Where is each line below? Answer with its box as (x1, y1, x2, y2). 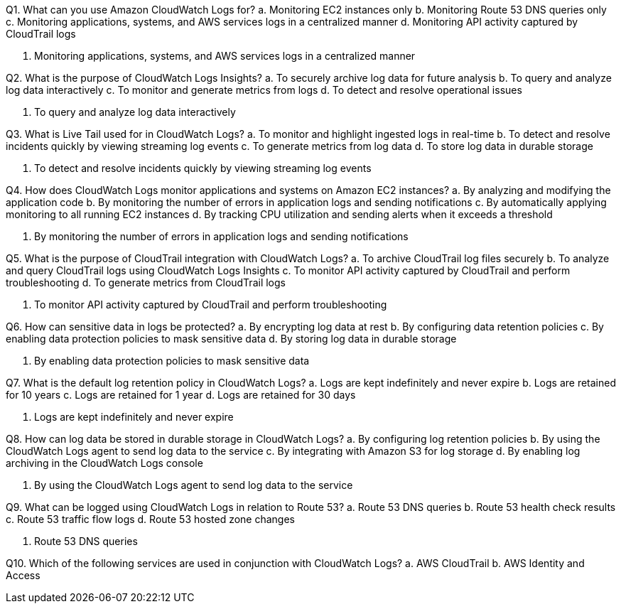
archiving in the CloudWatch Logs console (6, 457, 203, 469)
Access (6, 569, 40, 581)
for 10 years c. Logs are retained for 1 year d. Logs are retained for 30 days (6, 389, 356, 401)
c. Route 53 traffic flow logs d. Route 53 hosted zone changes (6, 513, 296, 525)
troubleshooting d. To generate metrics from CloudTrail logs (6, 276, 286, 289)
